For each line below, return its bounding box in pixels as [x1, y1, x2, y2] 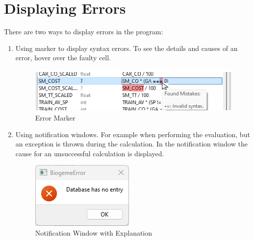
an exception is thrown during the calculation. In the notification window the [15, 139, 248, 149]
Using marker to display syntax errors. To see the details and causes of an [15, 43, 238, 53]
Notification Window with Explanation [35, 227, 152, 238]
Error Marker [35, 112, 76, 122]
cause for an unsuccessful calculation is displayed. [15, 148, 164, 158]
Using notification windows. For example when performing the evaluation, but [15, 129, 250, 139]
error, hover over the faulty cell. [15, 52, 111, 63]
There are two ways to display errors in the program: [4, 26, 163, 37]
